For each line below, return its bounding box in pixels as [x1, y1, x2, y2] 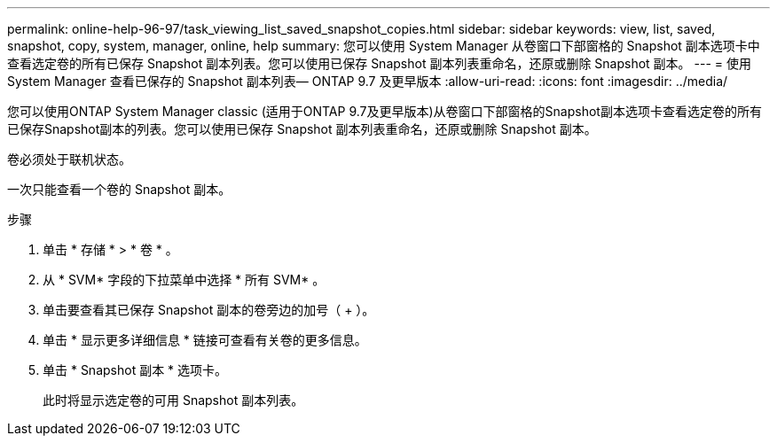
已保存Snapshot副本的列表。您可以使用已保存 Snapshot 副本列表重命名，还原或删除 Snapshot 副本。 [7, 121, 597, 136]
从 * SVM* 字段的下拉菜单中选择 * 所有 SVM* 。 [43, 272, 326, 287]
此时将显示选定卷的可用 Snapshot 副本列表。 [43, 392, 304, 408]
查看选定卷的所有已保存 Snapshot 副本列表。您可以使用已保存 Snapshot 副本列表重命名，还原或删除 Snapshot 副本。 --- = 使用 [7, 56, 752, 71]
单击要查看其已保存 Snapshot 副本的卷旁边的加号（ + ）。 [43, 302, 375, 317]
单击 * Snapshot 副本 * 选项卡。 [43, 362, 228, 377]
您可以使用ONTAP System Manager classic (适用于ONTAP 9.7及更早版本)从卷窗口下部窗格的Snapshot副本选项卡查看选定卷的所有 [7, 104, 762, 119]
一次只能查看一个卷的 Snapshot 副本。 [7, 182, 232, 197]
